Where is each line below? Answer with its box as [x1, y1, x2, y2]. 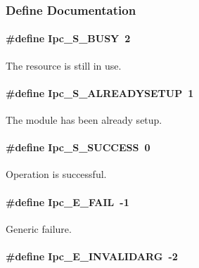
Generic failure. [6, 221, 72, 236]
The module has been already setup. [6, 113, 162, 127]
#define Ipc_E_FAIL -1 [6, 194, 129, 209]
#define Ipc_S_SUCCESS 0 [6, 140, 150, 155]
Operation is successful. [6, 167, 107, 181]
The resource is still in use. [6, 58, 122, 72]
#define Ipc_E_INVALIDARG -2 [6, 249, 178, 263]
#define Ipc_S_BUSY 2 [6, 31, 131, 46]
